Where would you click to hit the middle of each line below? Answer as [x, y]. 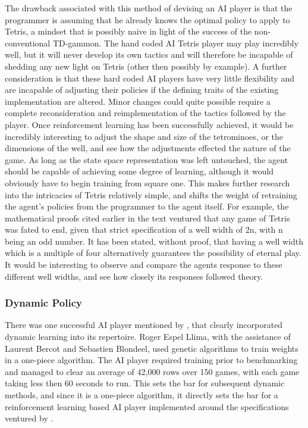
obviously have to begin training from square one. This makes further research [147, 182]
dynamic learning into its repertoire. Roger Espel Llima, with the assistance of [148, 337]
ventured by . [29, 418]
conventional [28, 43]
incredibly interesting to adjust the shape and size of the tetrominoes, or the [144, 136]
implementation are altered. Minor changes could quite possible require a [138, 101]
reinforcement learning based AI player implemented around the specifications [147, 406]
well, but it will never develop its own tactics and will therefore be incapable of [149, 54]
